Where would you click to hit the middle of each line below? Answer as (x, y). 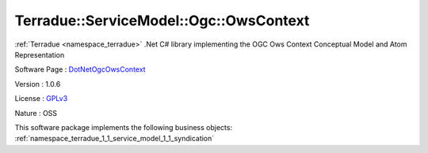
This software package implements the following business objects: (124, 127)
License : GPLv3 (41, 99)
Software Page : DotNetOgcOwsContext (80, 69)
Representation (40, 54)
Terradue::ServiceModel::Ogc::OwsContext (162, 21)
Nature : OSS (36, 113)
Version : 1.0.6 (38, 84)
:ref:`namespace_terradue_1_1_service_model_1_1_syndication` (115, 139)
